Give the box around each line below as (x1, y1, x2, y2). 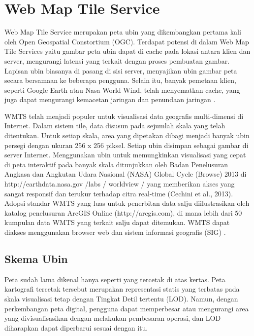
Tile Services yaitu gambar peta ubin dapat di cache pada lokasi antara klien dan (4, 46, 251, 56)
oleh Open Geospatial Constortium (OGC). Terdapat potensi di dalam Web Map (4, 36, 249, 46)
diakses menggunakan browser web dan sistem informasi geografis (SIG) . (4, 227, 226, 237)
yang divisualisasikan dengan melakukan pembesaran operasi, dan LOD (4, 313, 221, 323)
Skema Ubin (4, 251, 68, 266)
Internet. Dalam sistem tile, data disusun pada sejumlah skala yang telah (4, 120, 225, 131)
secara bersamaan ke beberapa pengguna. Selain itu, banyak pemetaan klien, (4, 75, 236, 85)
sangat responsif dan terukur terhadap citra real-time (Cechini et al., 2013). (4, 188, 233, 198)
